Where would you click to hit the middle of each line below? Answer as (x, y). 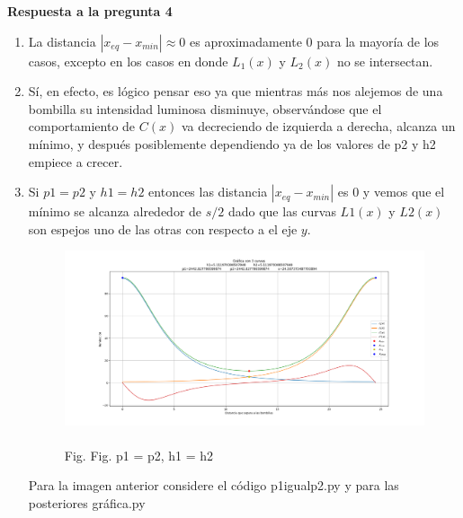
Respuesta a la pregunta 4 (90, 11)
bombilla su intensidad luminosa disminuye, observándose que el (205, 108)
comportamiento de (82, 126)
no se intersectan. (385, 61)
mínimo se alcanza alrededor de (115, 211)
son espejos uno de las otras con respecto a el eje (163, 228)
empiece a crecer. (76, 161)
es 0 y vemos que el (391, 192)
